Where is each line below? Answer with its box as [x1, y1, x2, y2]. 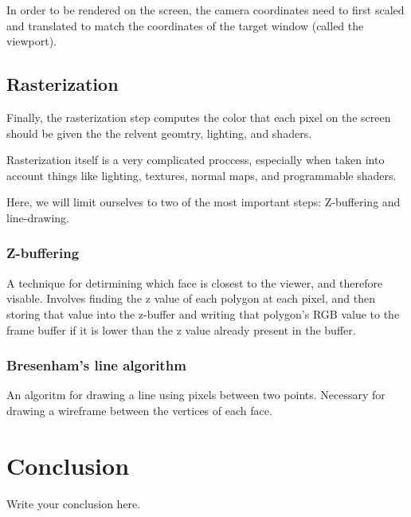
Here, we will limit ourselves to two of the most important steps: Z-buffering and [6, 194, 401, 210]
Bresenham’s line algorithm [6, 355, 186, 375]
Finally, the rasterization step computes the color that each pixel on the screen [6, 108, 391, 125]
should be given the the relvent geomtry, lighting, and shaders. [6, 124, 312, 141]
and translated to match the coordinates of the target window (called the [6, 17, 364, 33]
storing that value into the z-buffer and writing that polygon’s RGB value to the [6, 305, 400, 322]
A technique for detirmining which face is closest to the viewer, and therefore [6, 274, 383, 291]
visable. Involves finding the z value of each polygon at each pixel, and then [6, 290, 375, 307]
